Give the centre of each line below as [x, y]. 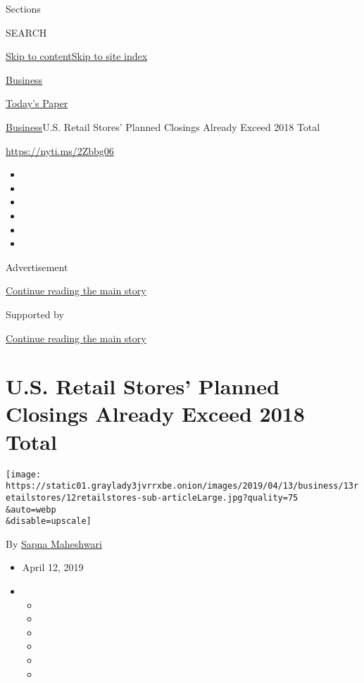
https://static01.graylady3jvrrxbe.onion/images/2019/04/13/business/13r [182, 486]
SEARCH [26, 32]
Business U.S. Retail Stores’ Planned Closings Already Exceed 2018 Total [163, 126]
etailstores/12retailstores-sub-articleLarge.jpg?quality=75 [152, 497]
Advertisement [37, 267]
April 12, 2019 [53, 567]
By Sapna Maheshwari [54, 543]
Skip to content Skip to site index [77, 56]
